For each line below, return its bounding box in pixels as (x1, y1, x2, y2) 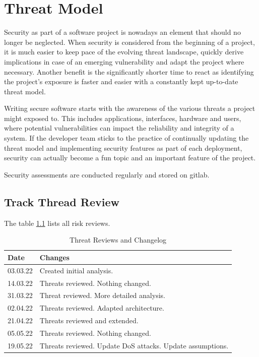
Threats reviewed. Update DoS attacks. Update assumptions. (39, 340, 229, 350)
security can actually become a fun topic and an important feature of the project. (4, 152, 256, 163)
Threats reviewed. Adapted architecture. (39, 303, 164, 313)
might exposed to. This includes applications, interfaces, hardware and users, (4, 112, 241, 123)
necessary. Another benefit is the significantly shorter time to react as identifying (4, 66, 254, 77)
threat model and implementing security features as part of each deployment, (4, 142, 242, 153)
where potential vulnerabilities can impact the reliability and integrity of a (4, 123, 234, 133)
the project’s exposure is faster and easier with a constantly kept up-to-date (4, 76, 238, 87)
